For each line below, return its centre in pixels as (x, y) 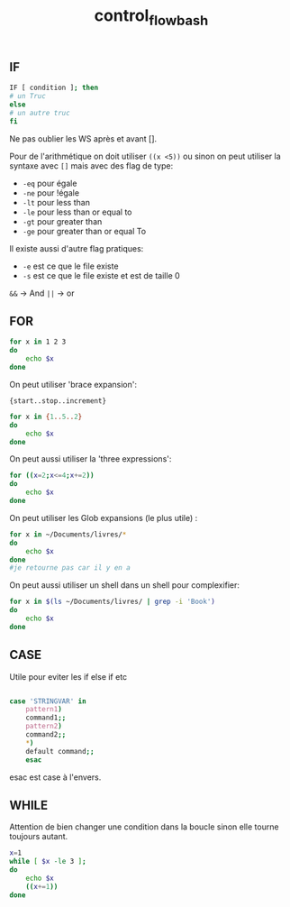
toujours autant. (39, 837)
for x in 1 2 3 (38, 342)
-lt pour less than (56, 202)
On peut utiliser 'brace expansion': (73, 384)
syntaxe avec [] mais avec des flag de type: (91, 165)
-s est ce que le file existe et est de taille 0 (101, 275)
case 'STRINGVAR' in (48, 701)
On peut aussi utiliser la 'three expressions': (91, 459)
